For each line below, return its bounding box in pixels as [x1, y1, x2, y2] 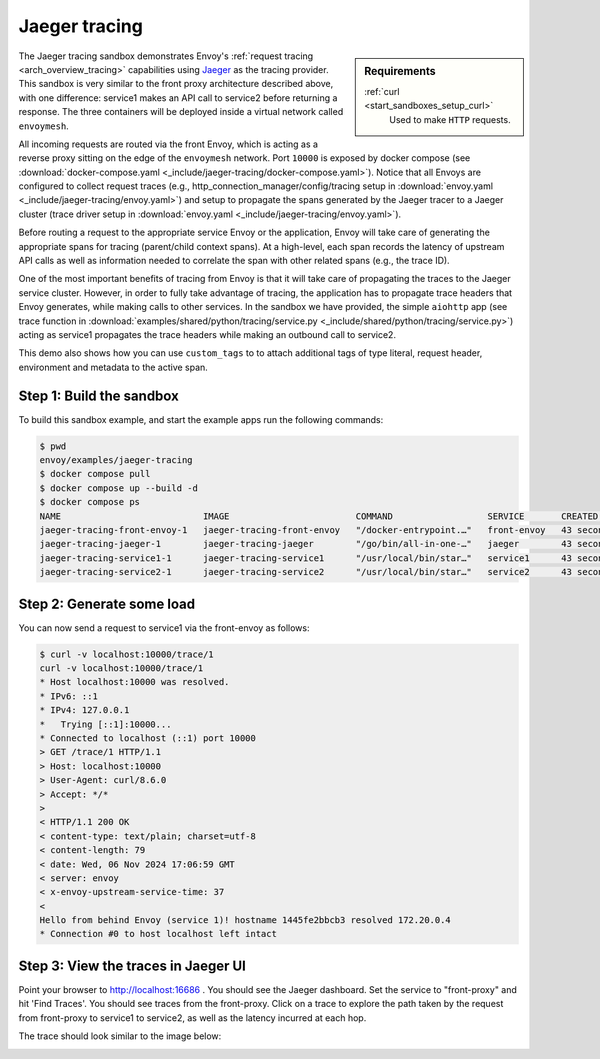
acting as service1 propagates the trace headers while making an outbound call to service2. [18, 328, 397, 340]
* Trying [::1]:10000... [39, 718, 172, 730]
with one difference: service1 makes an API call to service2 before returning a [18, 91, 338, 104]
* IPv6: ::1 [39, 690, 99, 702]
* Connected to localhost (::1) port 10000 [39, 732, 257, 744]
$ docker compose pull [39, 468, 151, 480]
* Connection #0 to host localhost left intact [39, 928, 277, 940]
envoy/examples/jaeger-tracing [39, 455, 194, 466]
